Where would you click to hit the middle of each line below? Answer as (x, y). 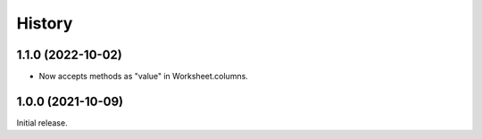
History (45, 23)
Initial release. (42, 123)
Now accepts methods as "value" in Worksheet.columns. (144, 77)
